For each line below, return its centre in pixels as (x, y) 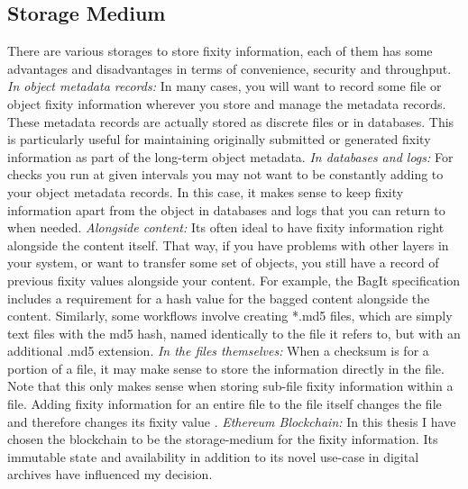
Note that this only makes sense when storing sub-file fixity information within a (230, 386)
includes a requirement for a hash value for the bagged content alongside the (219, 298)
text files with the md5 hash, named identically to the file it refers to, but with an (234, 333)
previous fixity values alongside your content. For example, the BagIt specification (234, 280)
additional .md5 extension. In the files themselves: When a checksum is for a (218, 351)
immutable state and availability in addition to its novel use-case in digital (213, 456)
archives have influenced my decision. (110, 474)
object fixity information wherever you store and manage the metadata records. (227, 103)
